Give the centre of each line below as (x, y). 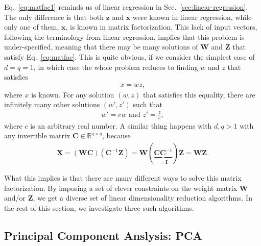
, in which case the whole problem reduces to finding (116, 67)
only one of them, (32, 27)
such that (148, 104)
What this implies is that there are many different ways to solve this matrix (123, 178)
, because (116, 136)
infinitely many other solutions (52, 104)
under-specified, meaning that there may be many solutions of (101, 47)
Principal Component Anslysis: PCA (103, 235)
